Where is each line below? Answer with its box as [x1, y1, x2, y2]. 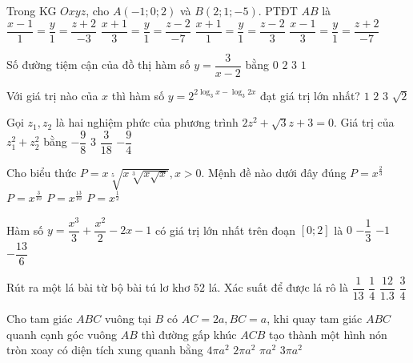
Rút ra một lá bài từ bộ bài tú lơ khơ [6, 279, 190, 296]
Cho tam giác [6, 310, 73, 327]
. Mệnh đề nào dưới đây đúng [201, 163, 347, 180]
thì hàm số [111, 87, 165, 103]
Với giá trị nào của [6, 87, 98, 103]
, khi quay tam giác [267, 310, 363, 327]
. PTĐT [258, 2, 298, 18]
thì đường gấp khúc [141, 325, 237, 342]
